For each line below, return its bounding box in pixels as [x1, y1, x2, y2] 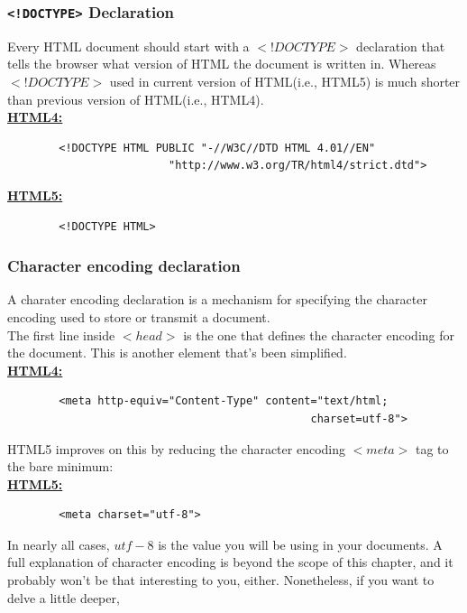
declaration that [356, 36, 445, 55]
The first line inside [7, 325, 115, 344]
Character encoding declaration [7, 255, 241, 277]
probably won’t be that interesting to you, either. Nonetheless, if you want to [7, 571, 435, 590]
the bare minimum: [7, 457, 114, 476]
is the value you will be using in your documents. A [158, 534, 443, 553]
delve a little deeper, [7, 588, 120, 607]
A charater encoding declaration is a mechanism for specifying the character [7, 290, 427, 309]
